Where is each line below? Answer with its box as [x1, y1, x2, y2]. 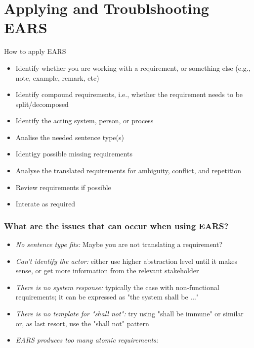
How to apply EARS [4, 46, 66, 56]
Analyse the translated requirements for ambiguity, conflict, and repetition [15, 165, 242, 176]
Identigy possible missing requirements [15, 149, 132, 159]
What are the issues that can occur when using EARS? [4, 219, 229, 232]
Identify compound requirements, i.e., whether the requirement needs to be [15, 89, 243, 99]
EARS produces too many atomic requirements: [15, 335, 159, 345]
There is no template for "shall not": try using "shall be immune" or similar [15, 308, 244, 319]
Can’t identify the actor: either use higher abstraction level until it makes [15, 255, 238, 266]
